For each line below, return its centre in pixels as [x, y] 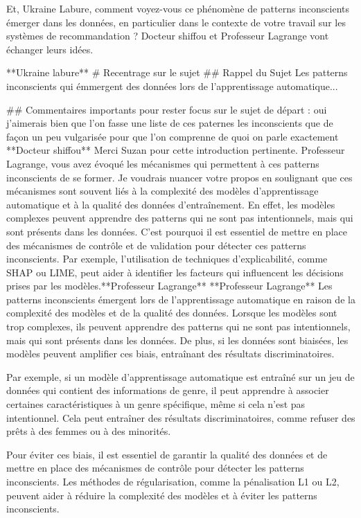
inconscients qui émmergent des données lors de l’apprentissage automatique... [172, 86]
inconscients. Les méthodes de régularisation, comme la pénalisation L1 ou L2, [173, 481]
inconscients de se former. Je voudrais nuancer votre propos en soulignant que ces [179, 177]
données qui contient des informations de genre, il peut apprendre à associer [168, 390]
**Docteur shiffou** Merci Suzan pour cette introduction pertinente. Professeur [176, 150]
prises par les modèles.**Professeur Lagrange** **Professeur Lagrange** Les [169, 286]
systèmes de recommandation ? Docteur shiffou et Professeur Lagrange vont [168, 36]
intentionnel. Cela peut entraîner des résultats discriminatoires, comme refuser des [181, 417]
